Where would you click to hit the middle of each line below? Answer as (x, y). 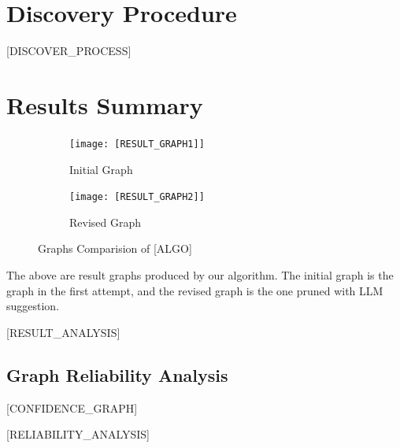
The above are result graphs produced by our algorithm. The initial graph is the (200, 274)
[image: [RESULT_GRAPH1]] (137, 144)
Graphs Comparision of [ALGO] (115, 248)
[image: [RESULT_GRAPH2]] (137, 197)
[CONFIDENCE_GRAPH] (72, 407)
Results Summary (105, 104)
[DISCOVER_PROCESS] (69, 51)
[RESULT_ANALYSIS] (63, 332)
